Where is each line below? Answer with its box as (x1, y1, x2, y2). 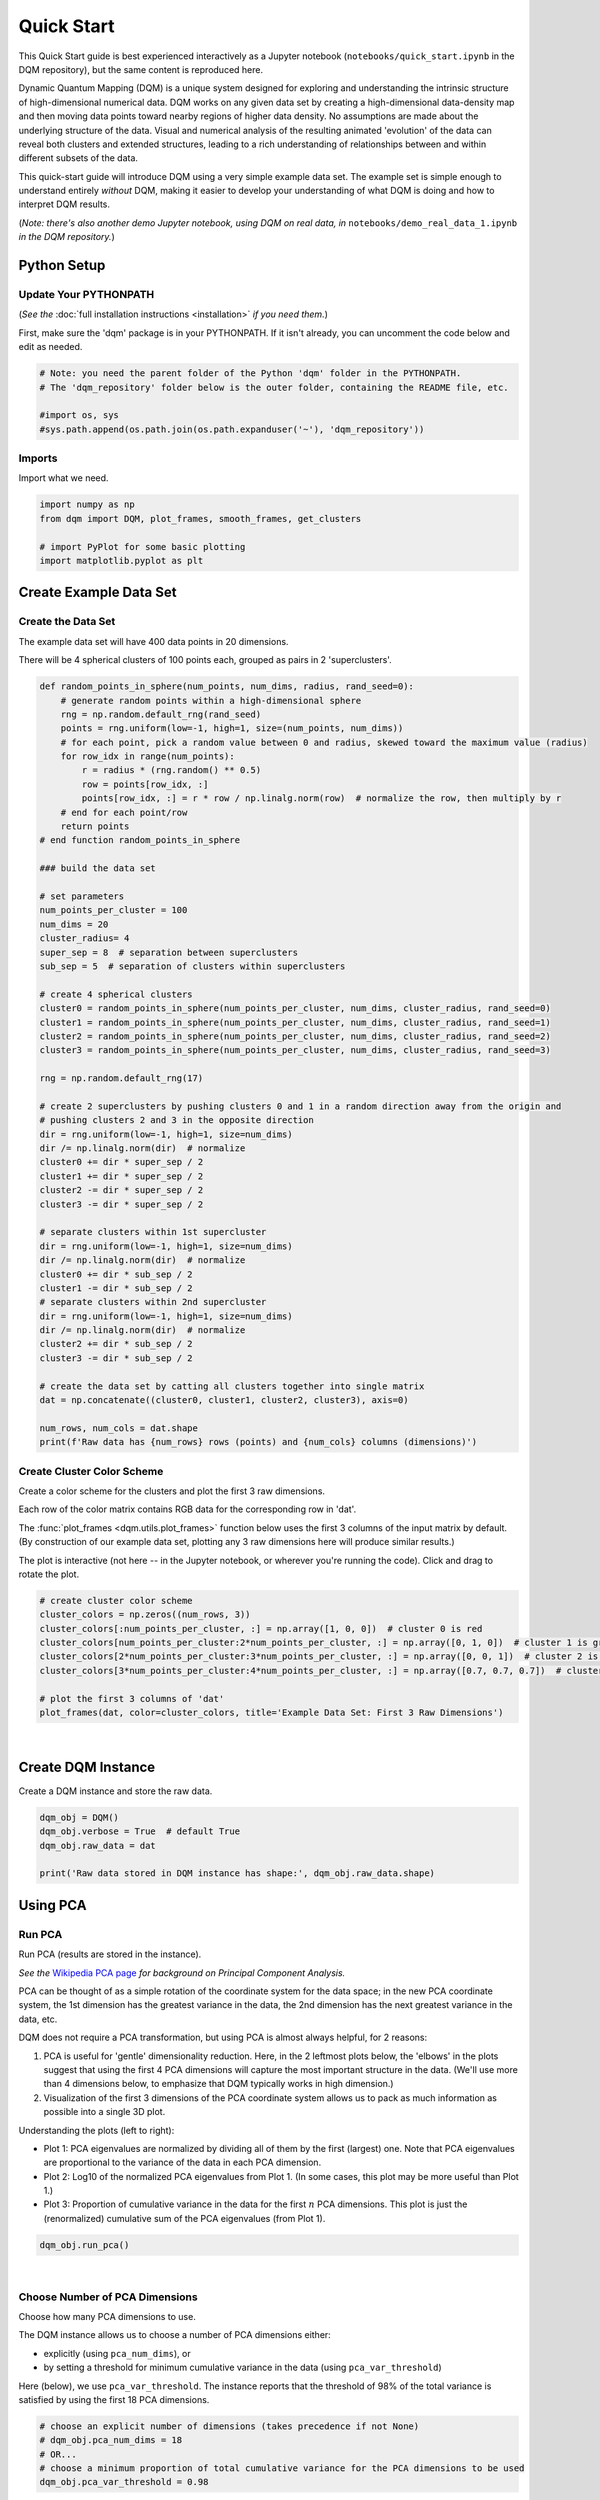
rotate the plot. (18, 1568, 80, 1580)
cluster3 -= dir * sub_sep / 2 (39, 1352, 194, 1364)
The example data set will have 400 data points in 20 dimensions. (18, 635, 289, 647)
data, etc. (18, 2013, 58, 2025)
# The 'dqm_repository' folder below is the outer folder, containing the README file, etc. (39, 381, 509, 393)
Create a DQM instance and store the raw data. (18, 1785, 213, 1797)
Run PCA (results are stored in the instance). (18, 1948, 202, 1960)
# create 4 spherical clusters (39, 988, 194, 1000)
